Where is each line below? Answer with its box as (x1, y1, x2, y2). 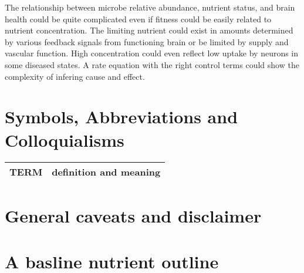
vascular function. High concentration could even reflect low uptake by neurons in (5, 47, 299, 59)
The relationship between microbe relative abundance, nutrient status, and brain (5, 1, 295, 13)
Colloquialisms (5, 127, 124, 151)
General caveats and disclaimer (5, 203, 262, 227)
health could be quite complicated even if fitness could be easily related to (5, 12, 272, 25)
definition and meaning (52, 165, 161, 179)
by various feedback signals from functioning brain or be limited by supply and (5, 35, 289, 48)
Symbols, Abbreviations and (5, 105, 238, 129)
